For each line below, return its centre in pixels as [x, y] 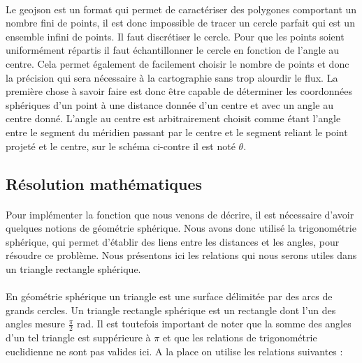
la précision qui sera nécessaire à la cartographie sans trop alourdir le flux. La [172, 77]
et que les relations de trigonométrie [240, 338]
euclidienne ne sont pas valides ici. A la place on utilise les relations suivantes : [174, 351]
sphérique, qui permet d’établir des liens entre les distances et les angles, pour [173, 241]
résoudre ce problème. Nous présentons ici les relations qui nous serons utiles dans [181, 255]
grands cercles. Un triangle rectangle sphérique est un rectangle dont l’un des [171, 310]
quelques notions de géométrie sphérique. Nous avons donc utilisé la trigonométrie [181, 228]
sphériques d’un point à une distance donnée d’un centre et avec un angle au [169, 104]
